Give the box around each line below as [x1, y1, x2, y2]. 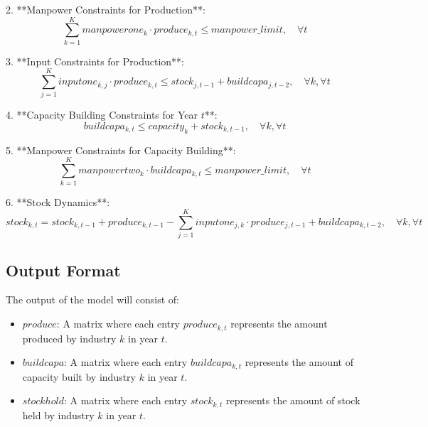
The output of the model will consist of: [6, 292, 179, 307]
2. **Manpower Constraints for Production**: [6, 2, 205, 16]
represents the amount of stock [226, 393, 360, 408]
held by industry [22, 407, 95, 422]
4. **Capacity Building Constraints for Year [6, 107, 198, 122]
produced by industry [22, 330, 117, 345]
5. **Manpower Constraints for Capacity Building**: [6, 142, 236, 157]
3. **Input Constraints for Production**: [6, 53, 184, 68]
